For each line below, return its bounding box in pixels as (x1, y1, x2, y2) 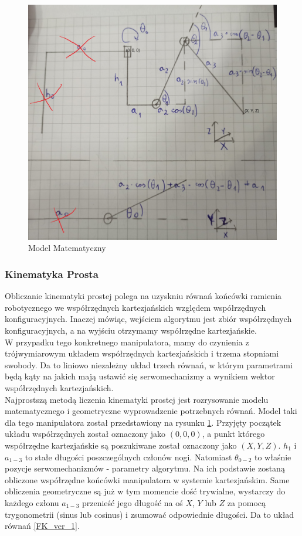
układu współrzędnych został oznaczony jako (5, 428, 166, 440)
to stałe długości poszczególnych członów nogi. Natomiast (25, 450, 232, 463)
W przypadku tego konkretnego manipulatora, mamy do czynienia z (5, 335, 249, 348)
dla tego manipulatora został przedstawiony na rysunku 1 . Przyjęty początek (5, 416, 281, 428)
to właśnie (254, 450, 291, 463)
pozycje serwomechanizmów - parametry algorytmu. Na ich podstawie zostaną (5, 462, 285, 474)
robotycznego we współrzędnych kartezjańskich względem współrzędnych (5, 301, 266, 313)
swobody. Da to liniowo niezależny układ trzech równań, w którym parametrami (5, 358, 293, 371)
